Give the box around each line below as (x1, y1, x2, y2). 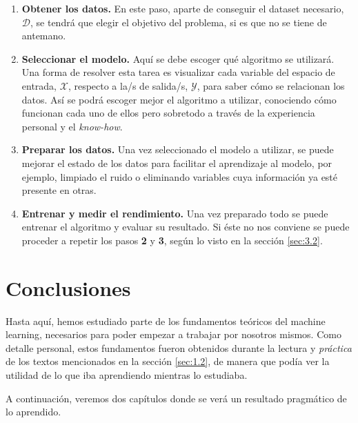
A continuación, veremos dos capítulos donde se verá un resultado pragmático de (6, 391, 347, 405)
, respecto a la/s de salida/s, (68, 78, 188, 92)
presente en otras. (21, 183, 97, 197)
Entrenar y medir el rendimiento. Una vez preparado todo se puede (21, 206, 328, 220)
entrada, (21, 78, 57, 92)
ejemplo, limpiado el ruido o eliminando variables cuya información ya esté (21, 169, 338, 184)
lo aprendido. (6, 404, 61, 419)
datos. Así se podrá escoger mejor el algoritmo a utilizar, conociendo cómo (21, 92, 337, 106)
